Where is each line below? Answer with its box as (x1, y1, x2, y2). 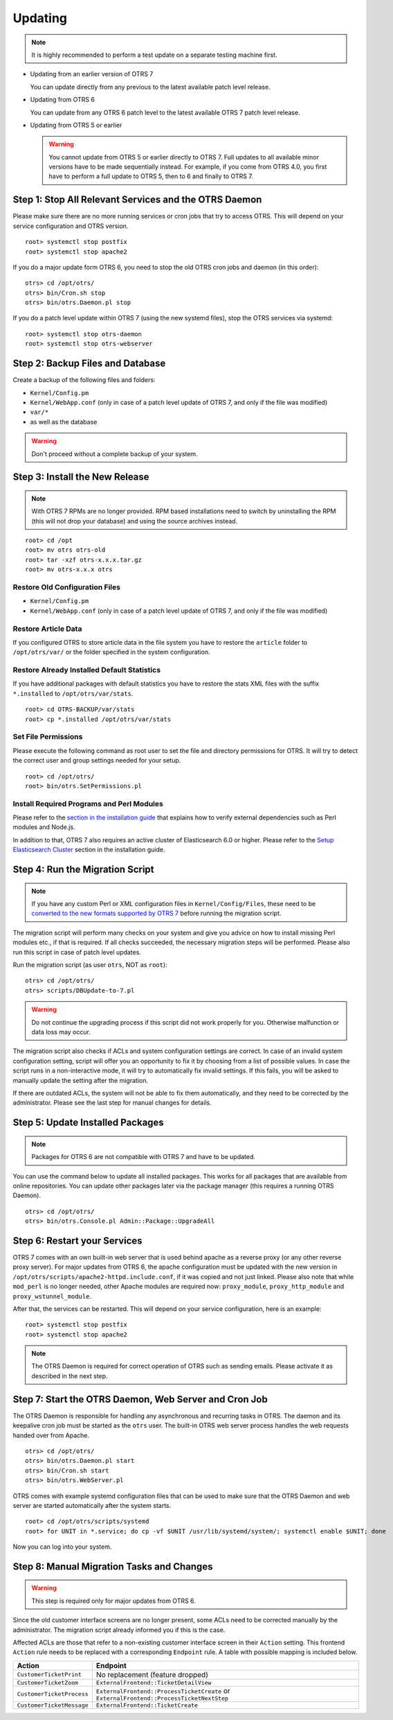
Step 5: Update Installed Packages (12, 1117, 164, 1129)
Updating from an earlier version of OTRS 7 (30, 70, 154, 78)
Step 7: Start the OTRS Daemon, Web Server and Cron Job (12, 1393, 268, 1405)
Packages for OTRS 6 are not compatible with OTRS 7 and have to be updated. (31, 1153, 256, 1161)
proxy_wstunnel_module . (12, 1292, 92, 1300)
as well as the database (30, 417, 98, 426)
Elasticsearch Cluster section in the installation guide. (12, 846, 165, 854)
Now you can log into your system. (12, 1543, 112, 1551)
